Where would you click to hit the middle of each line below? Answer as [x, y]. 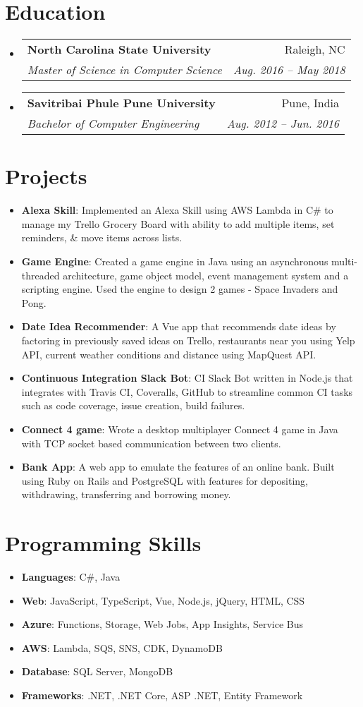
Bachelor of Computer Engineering [113, 123]
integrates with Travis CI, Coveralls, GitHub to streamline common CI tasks [187, 391]
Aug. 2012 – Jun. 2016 [283, 123]
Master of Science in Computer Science [124, 70]
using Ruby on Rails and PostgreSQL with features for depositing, [165, 480]
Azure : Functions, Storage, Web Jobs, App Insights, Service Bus [162, 624]
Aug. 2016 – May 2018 [289, 70]
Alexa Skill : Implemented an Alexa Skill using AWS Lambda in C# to [177, 210]
